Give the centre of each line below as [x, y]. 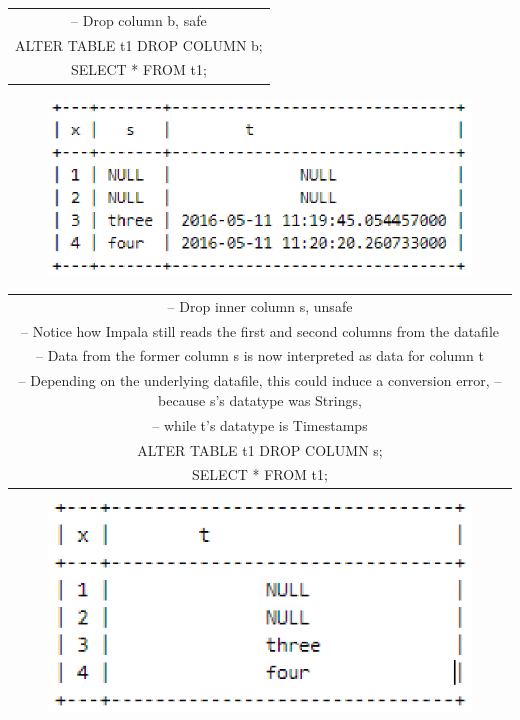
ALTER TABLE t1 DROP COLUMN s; [260, 449]
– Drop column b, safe [139, 19]
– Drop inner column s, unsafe [260, 305]
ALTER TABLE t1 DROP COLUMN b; [139, 44]
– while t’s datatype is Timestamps [260, 424]
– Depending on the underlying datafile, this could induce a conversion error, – [260, 380]
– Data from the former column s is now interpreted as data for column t [260, 355]
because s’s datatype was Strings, [260, 399]
